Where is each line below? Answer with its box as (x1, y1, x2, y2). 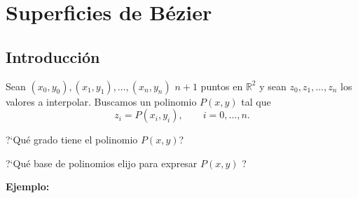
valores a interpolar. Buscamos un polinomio (6, 94, 197, 108)
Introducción (6, 45, 100, 67)
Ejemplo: (6, 179, 50, 194)
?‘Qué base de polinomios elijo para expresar (6, 155, 198, 170)
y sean (259, 78, 287, 93)
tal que (241, 94, 271, 108)
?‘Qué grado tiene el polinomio (6, 132, 138, 147)
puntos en (200, 78, 243, 93)
